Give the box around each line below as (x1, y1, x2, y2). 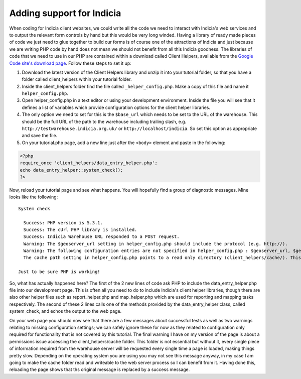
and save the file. (22, 133, 58, 139)
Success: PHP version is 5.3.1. (23, 220, 103, 225)
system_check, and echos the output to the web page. (9, 308, 122, 314)
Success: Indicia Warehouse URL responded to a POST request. (23, 234, 180, 239)
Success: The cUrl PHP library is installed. (23, 226, 137, 232)
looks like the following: (9, 194, 58, 200)
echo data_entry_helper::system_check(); (20, 167, 123, 173)
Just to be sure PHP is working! (18, 269, 100, 275)
